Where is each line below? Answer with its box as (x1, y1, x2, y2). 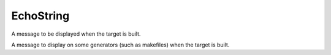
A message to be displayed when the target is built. (11, 30, 141, 37)
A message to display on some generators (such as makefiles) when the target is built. (11, 41, 230, 48)
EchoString (11, 9, 70, 22)
